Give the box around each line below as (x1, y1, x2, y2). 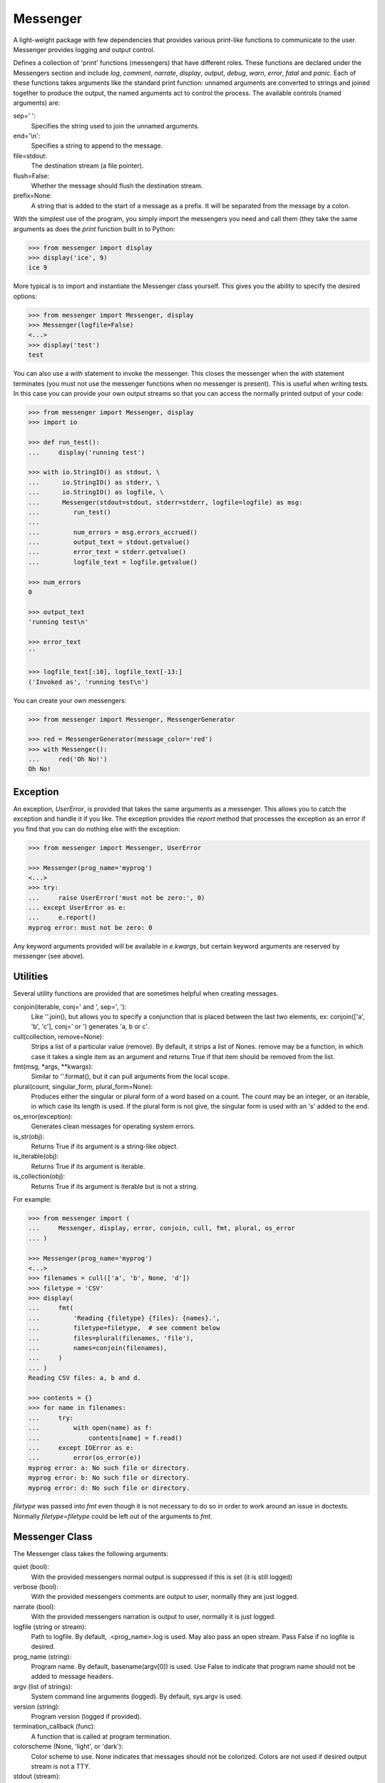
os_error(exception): (13, 1112, 73, 1120)
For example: (13, 1195, 52, 1203)
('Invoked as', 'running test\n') (28, 678, 149, 686)
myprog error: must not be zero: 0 (28, 924, 153, 931)
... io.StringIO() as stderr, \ (28, 478, 160, 486)
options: (13, 292, 38, 300)
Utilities (13, 971, 48, 983)
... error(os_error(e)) (28, 1454, 142, 1462)
